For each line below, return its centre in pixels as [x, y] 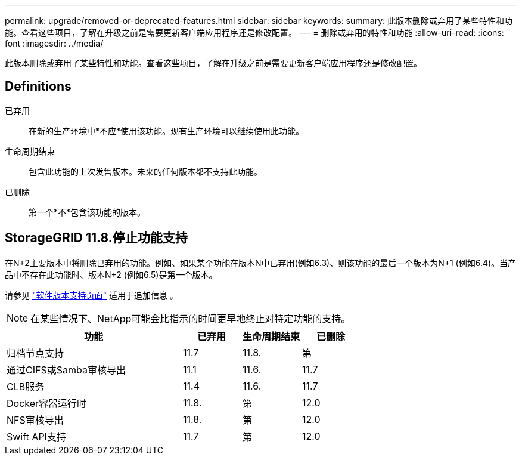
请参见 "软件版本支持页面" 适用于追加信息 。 [91, 295]
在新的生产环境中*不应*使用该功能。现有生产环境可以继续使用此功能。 [167, 131]
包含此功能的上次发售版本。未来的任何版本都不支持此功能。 [145, 171]
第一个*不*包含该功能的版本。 [87, 212]
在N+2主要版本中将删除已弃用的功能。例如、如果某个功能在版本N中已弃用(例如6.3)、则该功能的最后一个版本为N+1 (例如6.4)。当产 [261, 263]
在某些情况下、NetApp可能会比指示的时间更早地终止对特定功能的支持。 [191, 318]
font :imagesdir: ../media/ [54, 43]
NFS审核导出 [35, 420]
